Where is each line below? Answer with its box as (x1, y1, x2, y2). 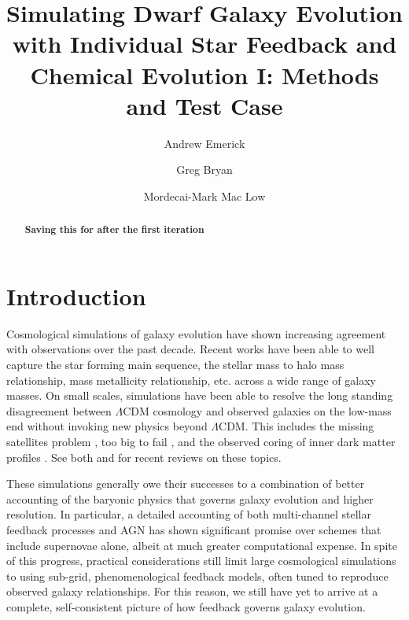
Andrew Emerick (164, 135, 245, 151)
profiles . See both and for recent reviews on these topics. (6, 448, 282, 465)
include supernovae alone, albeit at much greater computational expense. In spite (6, 537, 397, 553)
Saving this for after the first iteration (24, 223, 204, 237)
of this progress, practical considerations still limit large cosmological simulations (6, 552, 396, 569)
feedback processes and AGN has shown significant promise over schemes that (6, 521, 381, 537)
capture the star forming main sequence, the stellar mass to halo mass (6, 356, 345, 373)
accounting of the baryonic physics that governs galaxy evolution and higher (6, 490, 374, 507)
